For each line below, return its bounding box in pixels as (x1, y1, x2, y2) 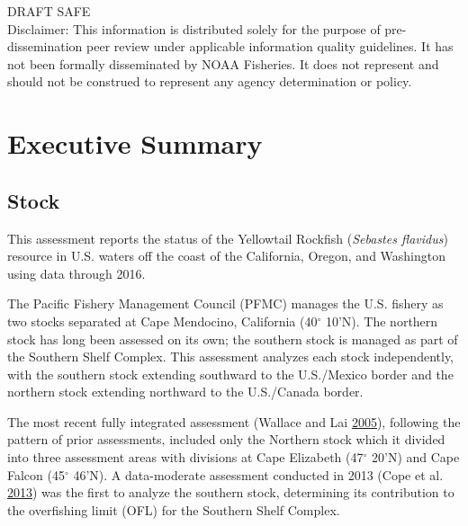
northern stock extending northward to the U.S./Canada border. (7, 382, 364, 401)
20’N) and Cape (371, 448, 460, 467)
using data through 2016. (7, 263, 146, 282)
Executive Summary (7, 125, 263, 162)
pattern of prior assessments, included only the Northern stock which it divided (7, 430, 445, 449)
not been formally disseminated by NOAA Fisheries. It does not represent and (7, 54, 439, 73)
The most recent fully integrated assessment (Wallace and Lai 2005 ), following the (7, 412, 461, 431)
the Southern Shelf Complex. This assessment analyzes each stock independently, (7, 347, 454, 366)
